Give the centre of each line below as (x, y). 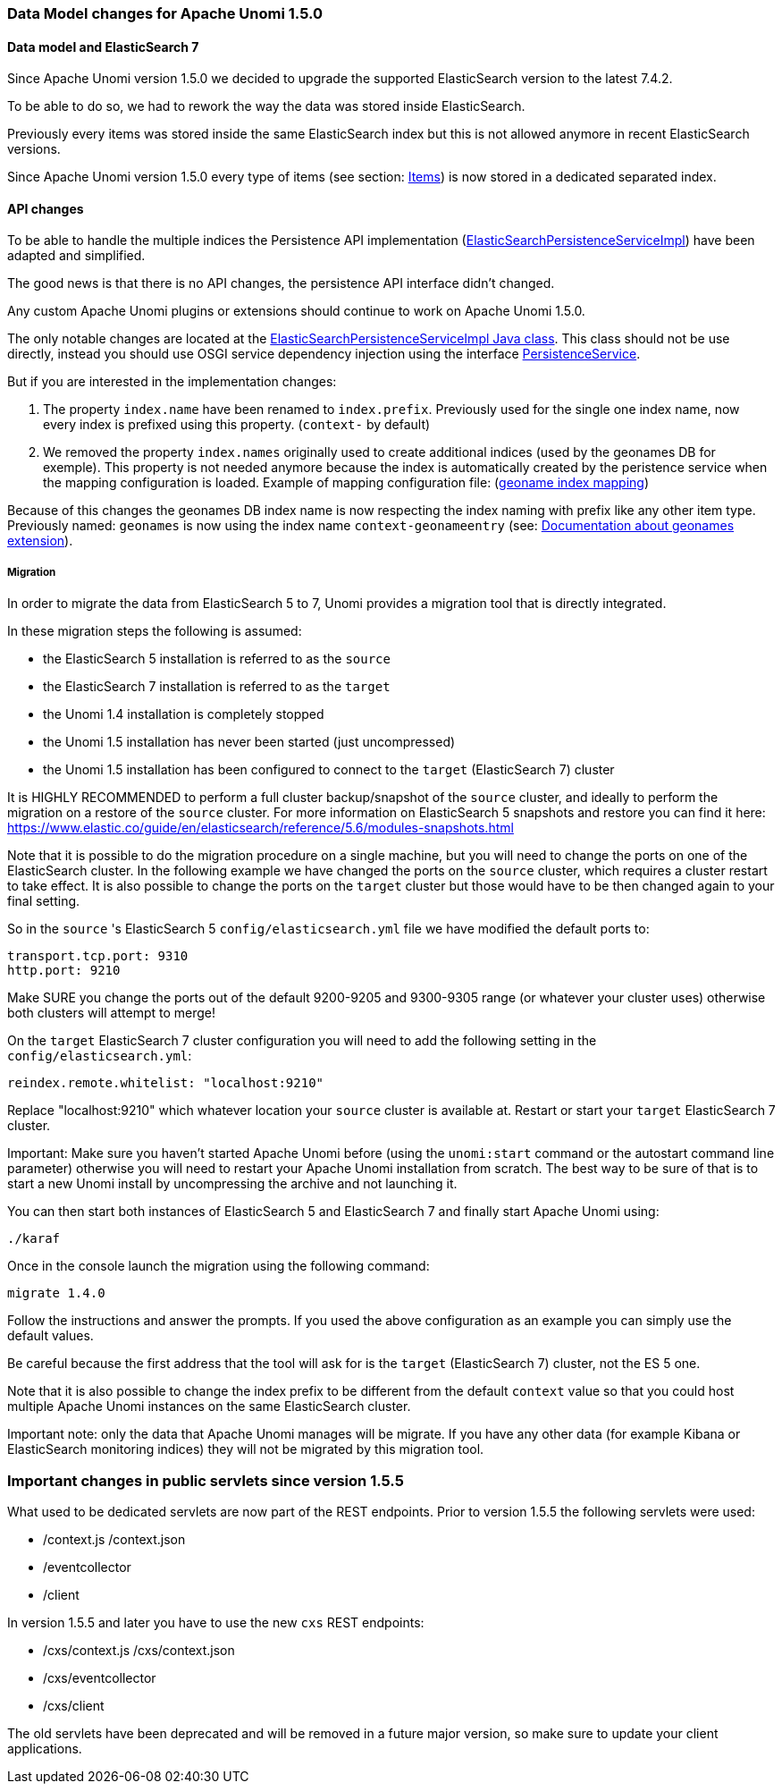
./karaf (34, 1239)
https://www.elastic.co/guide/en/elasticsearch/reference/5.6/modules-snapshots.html (261, 828)
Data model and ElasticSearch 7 (103, 46)
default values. (50, 1336)
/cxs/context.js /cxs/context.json (139, 1650)
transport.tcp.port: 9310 (98, 956)
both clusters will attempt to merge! (112, 1013)
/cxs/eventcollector (100, 1677)
